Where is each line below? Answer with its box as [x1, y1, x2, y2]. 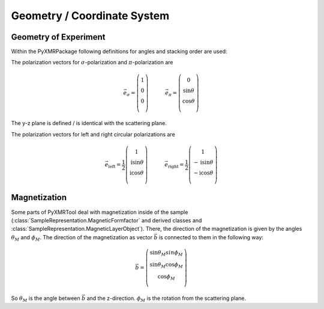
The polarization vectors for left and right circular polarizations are [11, 130, 175, 138]
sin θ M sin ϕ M [149, 249, 183, 258]
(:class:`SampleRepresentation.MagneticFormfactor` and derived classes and [11, 216, 202, 224]
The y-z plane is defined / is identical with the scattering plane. [11, 120, 167, 127]
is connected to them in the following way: [158, 233, 264, 240]
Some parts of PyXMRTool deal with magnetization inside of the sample [11, 208, 188, 216]
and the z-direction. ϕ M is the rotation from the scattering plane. [86, 295, 246, 303]
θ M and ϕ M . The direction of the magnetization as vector [11, 233, 153, 242]
